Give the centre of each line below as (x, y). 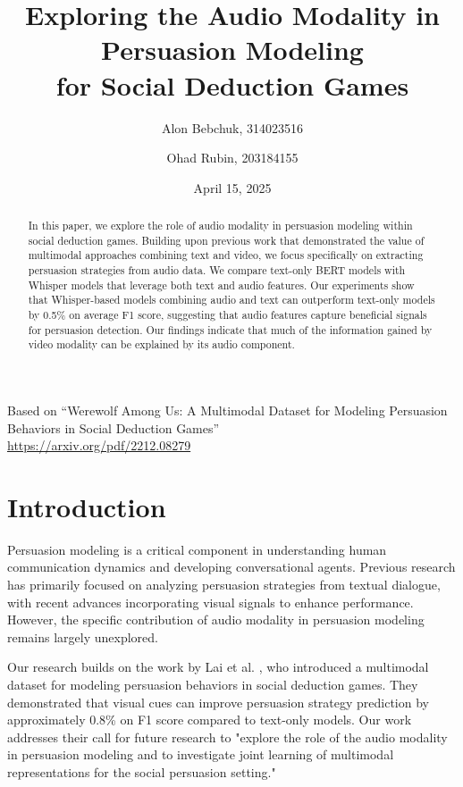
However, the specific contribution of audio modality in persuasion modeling (216, 620)
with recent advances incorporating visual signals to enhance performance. (210, 602)
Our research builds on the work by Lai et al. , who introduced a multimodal (218, 667)
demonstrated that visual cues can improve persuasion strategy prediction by (218, 702)
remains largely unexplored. (83, 636)
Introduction (87, 506)
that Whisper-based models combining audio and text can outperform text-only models (231, 300)
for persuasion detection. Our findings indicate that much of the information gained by (230, 329)
